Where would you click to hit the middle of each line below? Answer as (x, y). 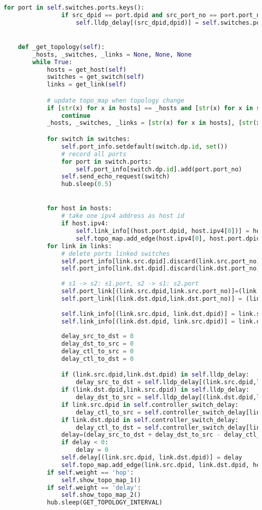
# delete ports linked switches (116, 253)
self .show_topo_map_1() (101, 480)
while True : (53, 62)
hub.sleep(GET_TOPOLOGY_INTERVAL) (104, 503)
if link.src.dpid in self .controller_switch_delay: (150, 405)
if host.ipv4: (85, 224)
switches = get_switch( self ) (96, 77)
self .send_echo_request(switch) (116, 177)
